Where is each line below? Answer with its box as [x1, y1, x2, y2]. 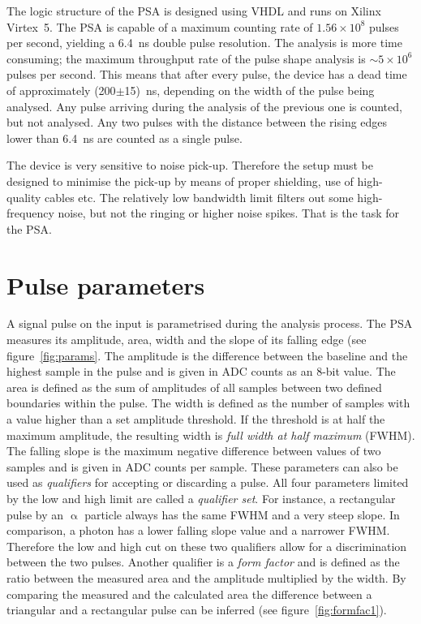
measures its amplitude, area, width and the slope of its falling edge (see [6, 331, 367, 348]
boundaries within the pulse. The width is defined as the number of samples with [6, 394, 410, 411]
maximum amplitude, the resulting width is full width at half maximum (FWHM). [6, 426, 415, 443]
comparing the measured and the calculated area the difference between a [6, 585, 372, 602]
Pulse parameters [6, 268, 205, 301]
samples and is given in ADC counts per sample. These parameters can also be [6, 458, 398, 475]
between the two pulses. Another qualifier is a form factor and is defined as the [6, 553, 400, 570]
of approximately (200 [6, 81, 116, 98]
